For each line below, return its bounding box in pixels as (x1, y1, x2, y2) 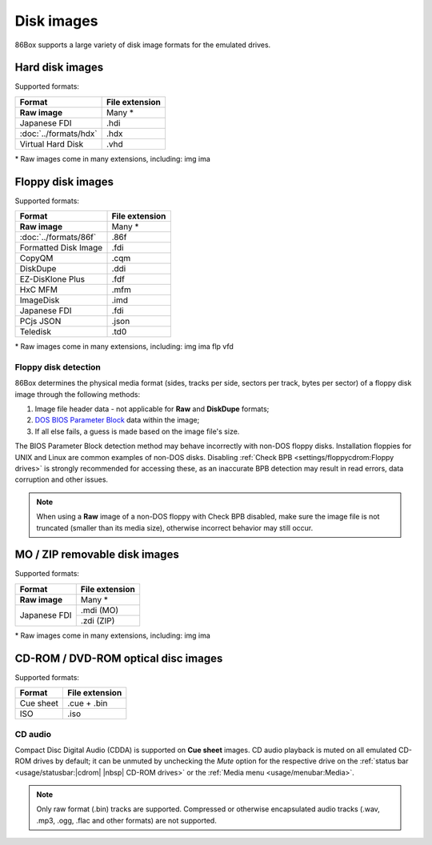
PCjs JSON (19, 316, 62, 327)
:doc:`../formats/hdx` (19, 128, 98, 139)
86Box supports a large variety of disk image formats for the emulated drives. (14, 40, 271, 50)
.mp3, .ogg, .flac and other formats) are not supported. (36, 815, 218, 825)
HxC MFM (19, 284, 58, 295)
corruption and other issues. (14, 475, 108, 484)
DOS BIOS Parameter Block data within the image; (34, 415, 200, 425)
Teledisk (19, 326, 52, 338)
